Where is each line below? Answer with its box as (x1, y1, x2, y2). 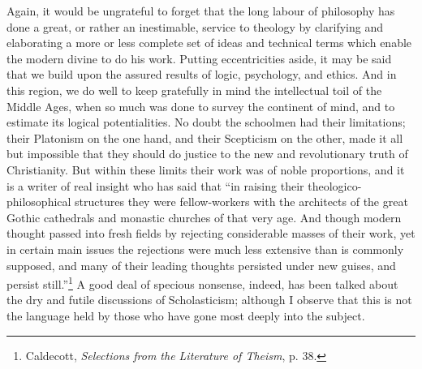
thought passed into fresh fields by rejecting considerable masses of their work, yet (6, 225, 416, 242)
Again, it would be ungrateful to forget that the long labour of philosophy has (6, 2, 395, 19)
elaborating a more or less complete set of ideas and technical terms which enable (6, 34, 412, 51)
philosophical (6, 193, 71, 210)
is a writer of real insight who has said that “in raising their (6, 177, 304, 194)
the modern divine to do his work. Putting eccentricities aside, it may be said (6, 49, 392, 67)
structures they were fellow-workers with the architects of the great (75, 193, 408, 210)
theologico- (308, 177, 362, 194)
